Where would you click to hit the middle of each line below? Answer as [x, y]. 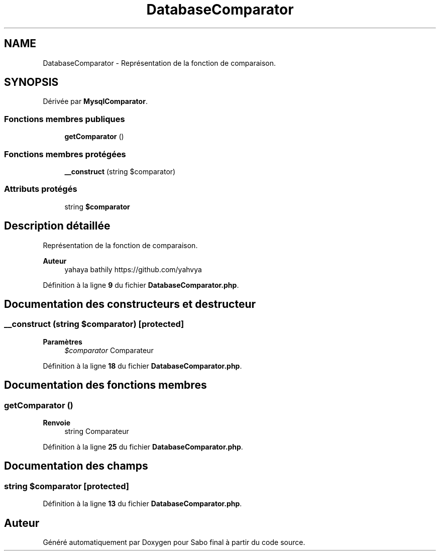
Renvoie [57, 422]
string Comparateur [97, 431]
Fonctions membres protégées [65, 154]
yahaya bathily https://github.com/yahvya [133, 269]
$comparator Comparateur [109, 350]
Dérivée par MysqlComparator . [95, 101]
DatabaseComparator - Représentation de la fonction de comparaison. [159, 63]
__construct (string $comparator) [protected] [94, 324]
